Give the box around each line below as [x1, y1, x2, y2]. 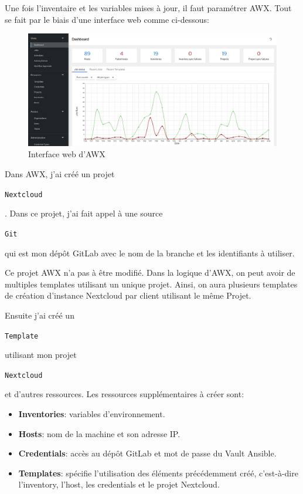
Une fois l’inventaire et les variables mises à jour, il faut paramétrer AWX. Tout [5, 2, 292, 13]
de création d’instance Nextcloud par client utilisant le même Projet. [5, 289, 251, 302]
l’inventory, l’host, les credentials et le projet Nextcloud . [18, 478, 220, 490]
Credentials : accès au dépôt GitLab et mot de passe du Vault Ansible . [18, 447, 277, 459]
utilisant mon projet [5, 348, 77, 361]
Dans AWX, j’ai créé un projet [5, 168, 115, 180]
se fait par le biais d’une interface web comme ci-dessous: [5, 13, 209, 25]
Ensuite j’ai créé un [5, 309, 74, 321]
